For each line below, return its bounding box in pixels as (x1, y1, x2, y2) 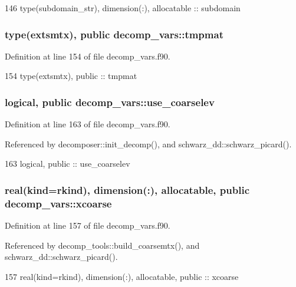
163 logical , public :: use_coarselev (5, 157, 130, 170)
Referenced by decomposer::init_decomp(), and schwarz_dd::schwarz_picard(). (5, 137, 292, 150)
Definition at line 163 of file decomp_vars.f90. (5, 118, 170, 130)
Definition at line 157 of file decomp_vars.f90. (5, 219, 170, 232)
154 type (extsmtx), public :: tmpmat (5, 70, 137, 82)
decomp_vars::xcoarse (5, 196, 112, 210)
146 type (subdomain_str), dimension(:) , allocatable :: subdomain (5, 2, 241, 14)
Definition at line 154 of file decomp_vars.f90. (5, 50, 170, 62)
